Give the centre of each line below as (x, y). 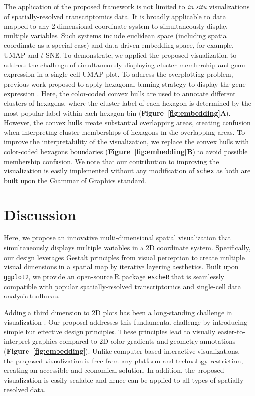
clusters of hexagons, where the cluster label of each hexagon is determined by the (127, 103)
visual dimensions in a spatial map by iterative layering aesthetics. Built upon (121, 267)
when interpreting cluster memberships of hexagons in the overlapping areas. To (125, 132)
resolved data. (25, 389)
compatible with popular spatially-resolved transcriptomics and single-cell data (123, 286)
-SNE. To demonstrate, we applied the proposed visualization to (140, 54)
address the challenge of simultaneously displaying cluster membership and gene (124, 64)
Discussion (40, 214)
